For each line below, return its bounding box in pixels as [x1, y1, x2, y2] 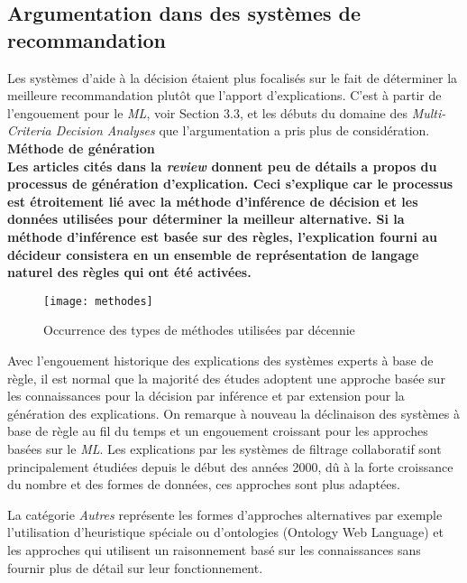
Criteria [7, 121, 51, 140]
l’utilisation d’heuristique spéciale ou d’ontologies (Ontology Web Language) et [7, 523, 444, 541]
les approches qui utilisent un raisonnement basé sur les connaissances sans [7, 540, 421, 559]
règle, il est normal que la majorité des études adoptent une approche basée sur [7, 368, 445, 387]
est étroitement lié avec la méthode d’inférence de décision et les [7, 191, 418, 210]
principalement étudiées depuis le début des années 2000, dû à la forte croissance [7, 457, 453, 476]
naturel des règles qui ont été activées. [7, 263, 252, 282]
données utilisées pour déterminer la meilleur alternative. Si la [7, 209, 405, 228]
